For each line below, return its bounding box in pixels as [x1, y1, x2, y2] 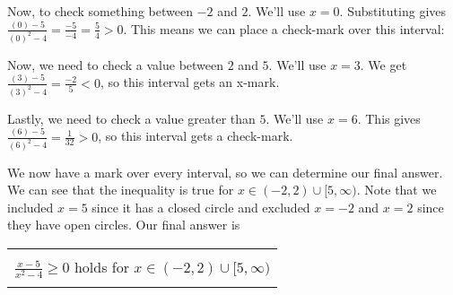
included [7, 197, 54, 216]
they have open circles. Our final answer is [7, 215, 240, 234]
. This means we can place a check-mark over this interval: [123, 19, 445, 38]
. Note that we [356, 180, 437, 199]
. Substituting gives [339, 2, 447, 20]
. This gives [357, 108, 421, 127]
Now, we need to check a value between [7, 55, 224, 74]
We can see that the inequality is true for [7, 180, 234, 199]
